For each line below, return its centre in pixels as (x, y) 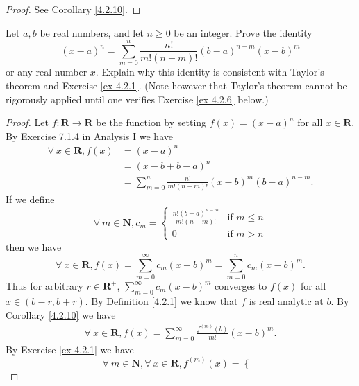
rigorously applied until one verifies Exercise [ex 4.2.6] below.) (137, 99)
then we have (34, 246)
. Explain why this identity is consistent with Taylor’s (210, 72)
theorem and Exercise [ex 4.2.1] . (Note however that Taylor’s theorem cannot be (176, 85)
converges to (241, 286)
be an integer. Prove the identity (243, 32)
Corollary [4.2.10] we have (61, 314)
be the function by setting (151, 122)
